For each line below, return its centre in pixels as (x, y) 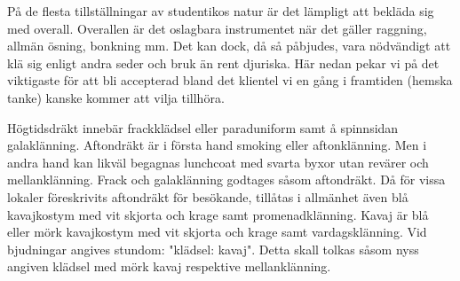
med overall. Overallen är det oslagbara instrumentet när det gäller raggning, (217, 28)
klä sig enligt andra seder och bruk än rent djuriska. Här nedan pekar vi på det (223, 62)
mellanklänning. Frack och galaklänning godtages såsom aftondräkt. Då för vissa (226, 180)
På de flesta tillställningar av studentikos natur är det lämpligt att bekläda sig (221, 11)
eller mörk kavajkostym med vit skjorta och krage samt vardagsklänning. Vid (217, 232)
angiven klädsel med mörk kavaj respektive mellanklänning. (169, 266)
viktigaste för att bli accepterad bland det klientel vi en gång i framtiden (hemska (230, 80)
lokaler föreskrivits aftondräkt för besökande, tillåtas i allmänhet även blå (208, 196)
